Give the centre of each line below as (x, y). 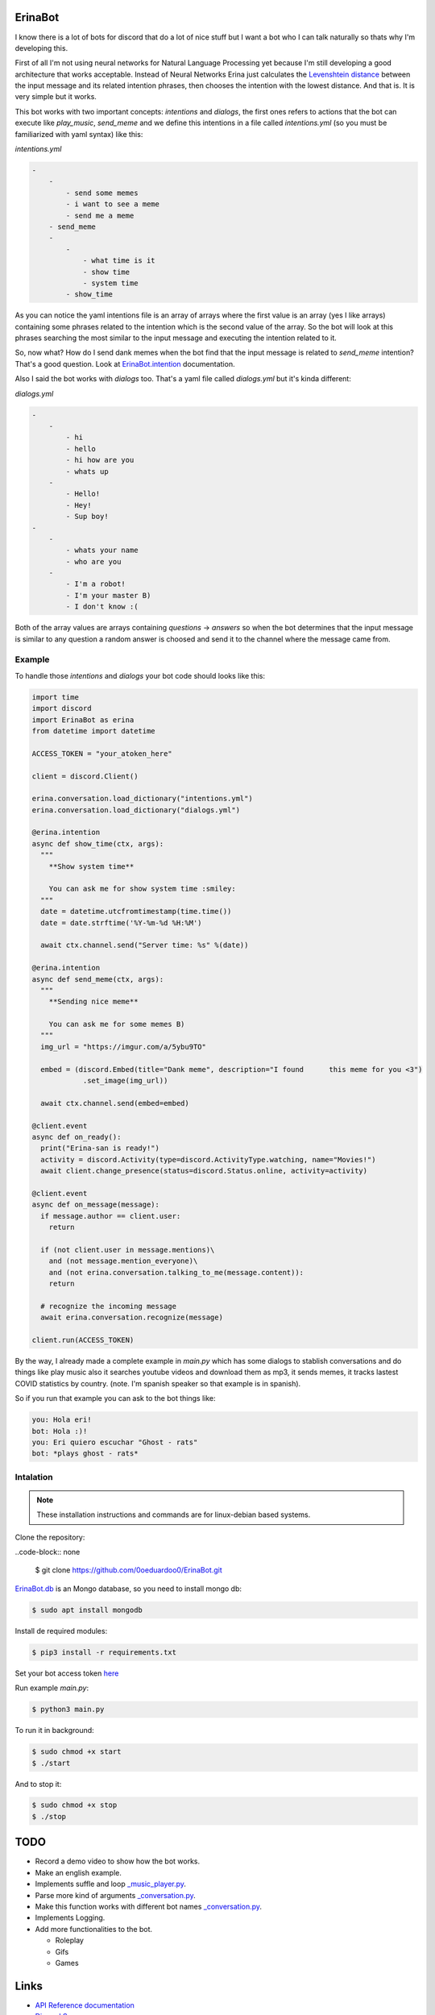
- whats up (87, 471)
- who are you (93, 561)
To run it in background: (54, 1730)
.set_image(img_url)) (125, 1081)
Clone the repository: (50, 1537)
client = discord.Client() (85, 776)
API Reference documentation (85, 2005)
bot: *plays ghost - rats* (85, 1454)
